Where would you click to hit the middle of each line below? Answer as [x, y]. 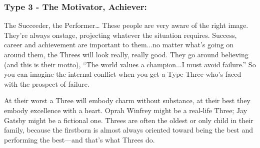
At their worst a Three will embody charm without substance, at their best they [127, 100]
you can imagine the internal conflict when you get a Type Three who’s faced [123, 74]
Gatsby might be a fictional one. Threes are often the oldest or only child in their [129, 120]
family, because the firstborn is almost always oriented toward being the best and [129, 130]
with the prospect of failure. [47, 83]
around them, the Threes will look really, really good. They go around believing [126, 54]
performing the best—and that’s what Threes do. [79, 139]
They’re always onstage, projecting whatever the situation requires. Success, [120, 35]
